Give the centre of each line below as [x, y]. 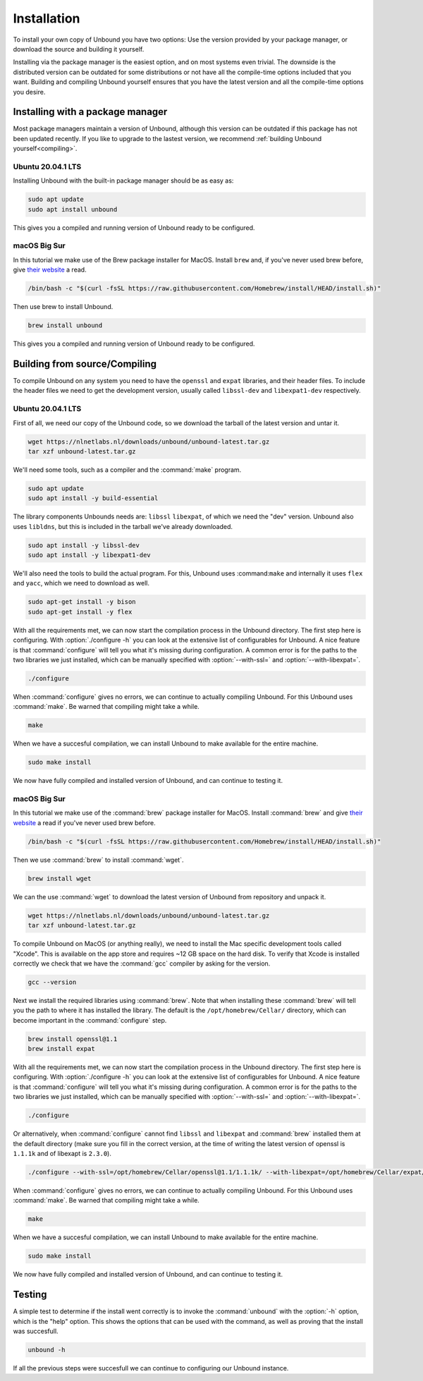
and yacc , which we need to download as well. [81, 583]
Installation [47, 18]
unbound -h [47, 1350]
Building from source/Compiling [85, 364]
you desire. [29, 92]
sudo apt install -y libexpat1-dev [89, 555]
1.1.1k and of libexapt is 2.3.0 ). [62, 1153]
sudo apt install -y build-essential [93, 498]
